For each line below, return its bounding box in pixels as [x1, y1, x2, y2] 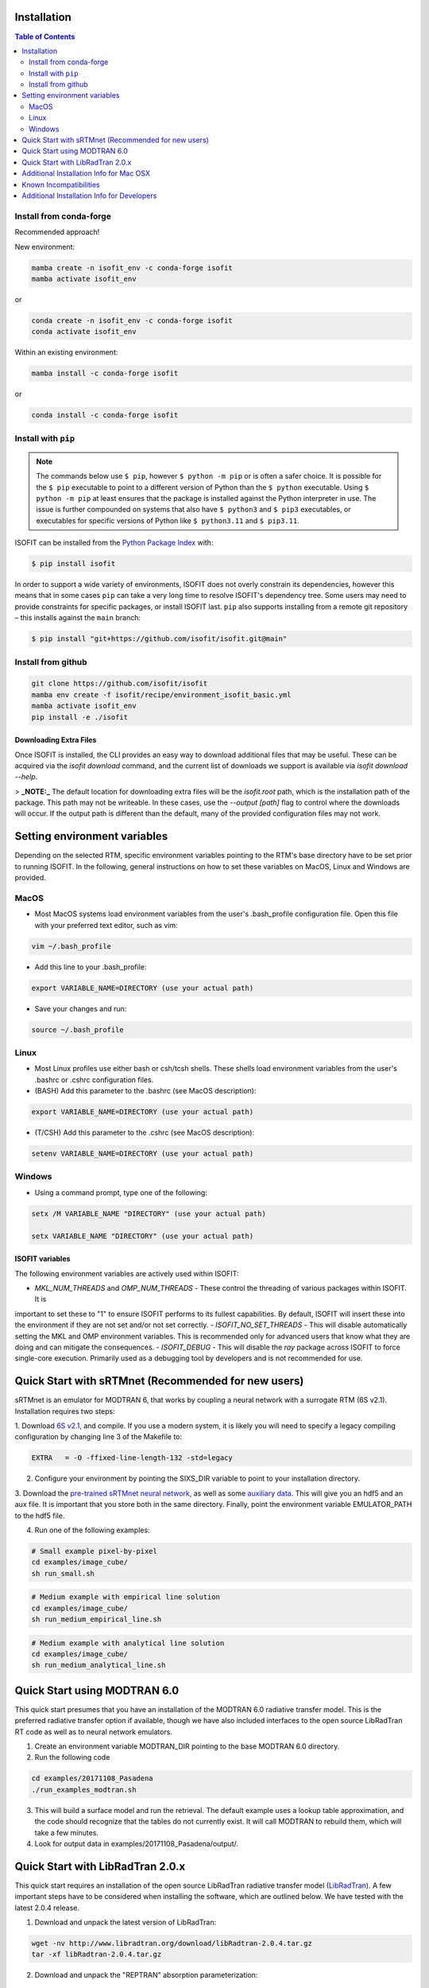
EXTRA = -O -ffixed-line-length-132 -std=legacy [31, 1454, 234, 1462]
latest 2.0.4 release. [14, 1903, 79, 1912]
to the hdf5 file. [14, 1511, 65, 1520]
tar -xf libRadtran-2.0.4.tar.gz [31, 1950, 162, 1959]
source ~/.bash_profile [31, 1025, 125, 1034]
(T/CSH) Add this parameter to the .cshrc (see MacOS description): [34, 1128, 254, 1137]
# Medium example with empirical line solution [31, 1593, 220, 1602]
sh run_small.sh [31, 1569, 95, 1578]
